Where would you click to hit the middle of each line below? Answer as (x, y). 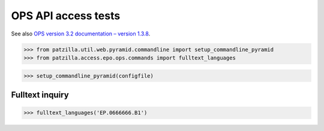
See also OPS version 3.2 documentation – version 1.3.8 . (81, 34)
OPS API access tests (66, 16)
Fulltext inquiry (40, 95)
